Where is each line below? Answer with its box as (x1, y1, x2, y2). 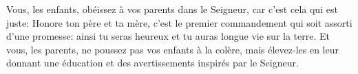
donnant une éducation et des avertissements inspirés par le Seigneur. (6, 56, 299, 70)
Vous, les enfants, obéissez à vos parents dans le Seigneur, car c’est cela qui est (6, 2, 338, 16)
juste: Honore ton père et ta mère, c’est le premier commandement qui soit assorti (6, 15, 352, 29)
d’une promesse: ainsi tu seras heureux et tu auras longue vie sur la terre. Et (6, 29, 330, 43)
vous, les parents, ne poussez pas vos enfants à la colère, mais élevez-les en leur (6, 42, 339, 56)
